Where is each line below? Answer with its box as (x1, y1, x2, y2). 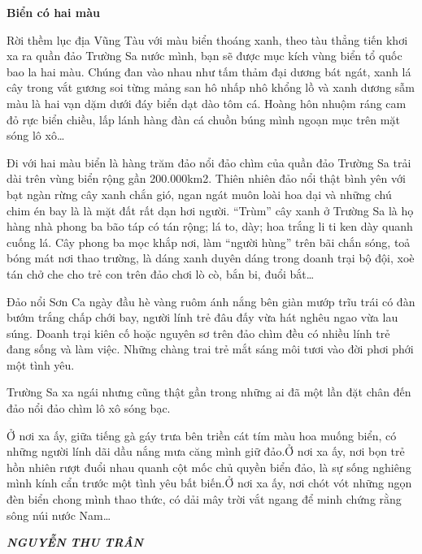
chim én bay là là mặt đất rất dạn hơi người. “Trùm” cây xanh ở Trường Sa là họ (7, 201, 414, 219)
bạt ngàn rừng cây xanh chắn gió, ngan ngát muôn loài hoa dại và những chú (7, 185, 392, 202)
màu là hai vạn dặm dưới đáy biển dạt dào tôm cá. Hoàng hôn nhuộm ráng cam (7, 94, 407, 111)
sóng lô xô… (7, 127, 65, 144)
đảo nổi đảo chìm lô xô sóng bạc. (7, 400, 171, 417)
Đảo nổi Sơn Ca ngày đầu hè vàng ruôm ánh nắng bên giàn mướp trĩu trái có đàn (7, 292, 415, 309)
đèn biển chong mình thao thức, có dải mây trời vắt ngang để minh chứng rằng (7, 491, 402, 508)
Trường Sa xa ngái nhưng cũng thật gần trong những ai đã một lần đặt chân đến (7, 383, 411, 400)
